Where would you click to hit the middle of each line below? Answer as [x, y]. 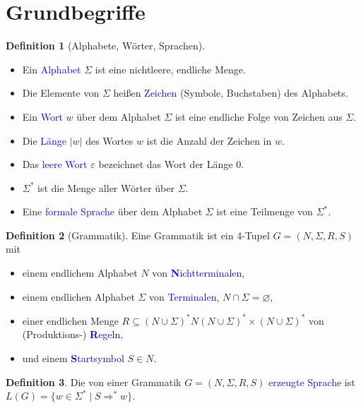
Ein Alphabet [52, 69]
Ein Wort [42, 116]
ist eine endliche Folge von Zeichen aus [259, 116]
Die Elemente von [61, 93]
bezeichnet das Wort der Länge [166, 164]
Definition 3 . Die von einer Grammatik [94, 382]
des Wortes [110, 140]
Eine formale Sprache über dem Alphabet [112, 211]
